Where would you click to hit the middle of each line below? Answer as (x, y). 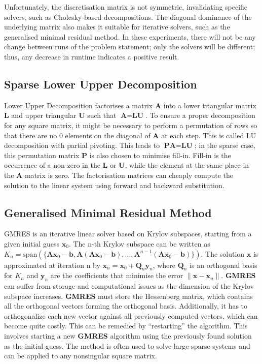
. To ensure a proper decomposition (200, 115)
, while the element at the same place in (187, 165)
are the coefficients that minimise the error (117, 275)
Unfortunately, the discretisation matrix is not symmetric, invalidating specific (126, 7)
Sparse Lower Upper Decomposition (101, 84)
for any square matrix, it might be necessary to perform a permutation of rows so (131, 125)
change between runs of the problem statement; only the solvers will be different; (130, 47)
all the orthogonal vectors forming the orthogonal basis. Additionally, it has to (126, 306)
